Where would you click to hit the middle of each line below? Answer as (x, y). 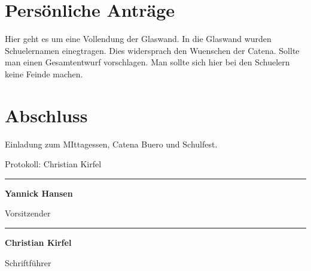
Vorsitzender (28, 213)
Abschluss (46, 115)
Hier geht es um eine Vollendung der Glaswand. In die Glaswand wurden (138, 39)
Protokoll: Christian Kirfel (53, 164)
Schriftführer (28, 262)
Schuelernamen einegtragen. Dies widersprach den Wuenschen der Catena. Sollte (152, 50)
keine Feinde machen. (44, 73)
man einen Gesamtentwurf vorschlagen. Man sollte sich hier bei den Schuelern (147, 62)
